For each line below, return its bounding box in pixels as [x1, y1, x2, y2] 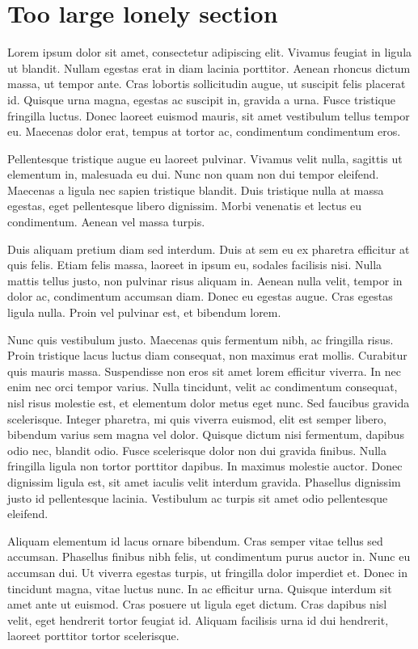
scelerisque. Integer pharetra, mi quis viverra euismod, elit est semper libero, [7, 410, 386, 427]
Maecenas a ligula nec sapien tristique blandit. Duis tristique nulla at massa [7, 181, 384, 198]
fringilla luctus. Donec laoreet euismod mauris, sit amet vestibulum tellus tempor [7, 107, 410, 124]
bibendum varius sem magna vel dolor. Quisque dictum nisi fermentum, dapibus [7, 426, 404, 443]
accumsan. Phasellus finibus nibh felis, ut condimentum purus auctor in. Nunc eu [7, 548, 411, 565]
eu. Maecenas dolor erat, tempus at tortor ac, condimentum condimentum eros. [7, 123, 401, 140]
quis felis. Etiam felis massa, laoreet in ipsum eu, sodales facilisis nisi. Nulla [7, 256, 382, 273]
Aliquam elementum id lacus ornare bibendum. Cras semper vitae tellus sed [7, 532, 383, 549]
